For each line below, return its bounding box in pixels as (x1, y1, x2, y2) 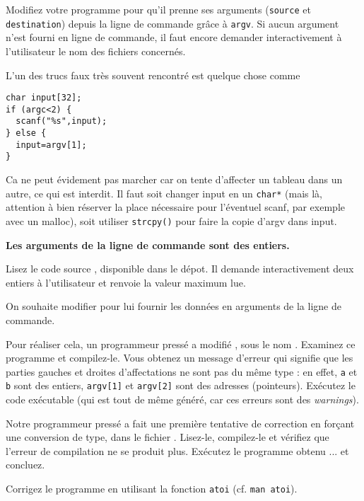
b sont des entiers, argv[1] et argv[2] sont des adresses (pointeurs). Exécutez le (6, 378, 356, 393)
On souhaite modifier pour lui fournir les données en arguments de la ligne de (6, 299, 341, 313)
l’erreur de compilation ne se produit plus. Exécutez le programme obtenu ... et (6, 443, 349, 458)
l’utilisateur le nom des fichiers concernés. (6, 43, 186, 58)
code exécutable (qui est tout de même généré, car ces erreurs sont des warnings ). (6, 392, 359, 406)
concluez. (6, 457, 45, 472)
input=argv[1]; (16, 139, 87, 150)
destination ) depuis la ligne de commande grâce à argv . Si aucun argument (6, 16, 339, 30)
